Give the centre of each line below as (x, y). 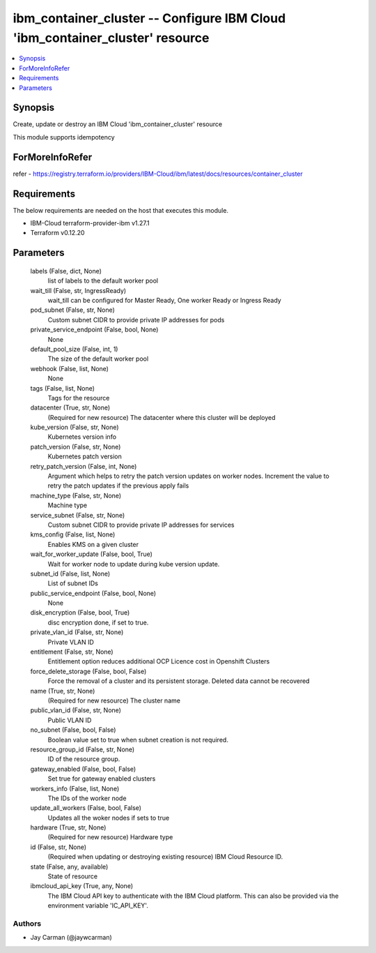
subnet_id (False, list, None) (70, 573)
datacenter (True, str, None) (70, 407)
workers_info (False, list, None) (75, 788)
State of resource (73, 876)
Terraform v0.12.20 (57, 233)
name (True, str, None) (63, 691)
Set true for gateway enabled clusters (102, 779)
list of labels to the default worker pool (103, 281)
